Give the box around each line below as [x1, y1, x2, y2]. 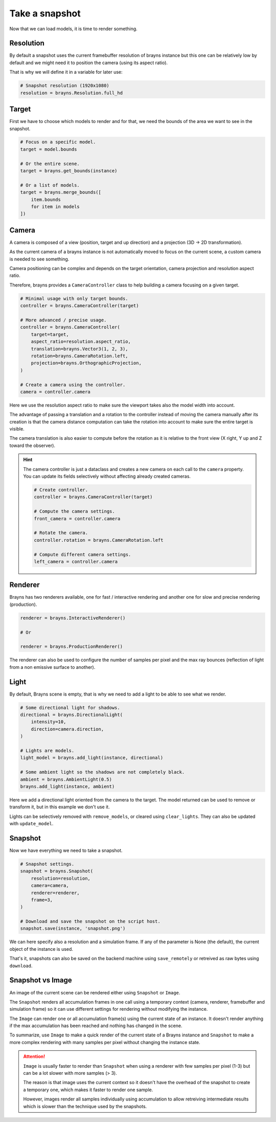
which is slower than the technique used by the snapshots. [23, 1103, 147, 1109]
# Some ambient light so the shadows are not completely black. [20, 769, 185, 775]
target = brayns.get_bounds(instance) [20, 168, 118, 174]
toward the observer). [9, 442, 56, 448]
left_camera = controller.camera [34, 559, 118, 564]
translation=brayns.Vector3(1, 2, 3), [31, 346, 128, 352]
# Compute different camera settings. [34, 552, 131, 557]
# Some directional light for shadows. [20, 705, 120, 710]
